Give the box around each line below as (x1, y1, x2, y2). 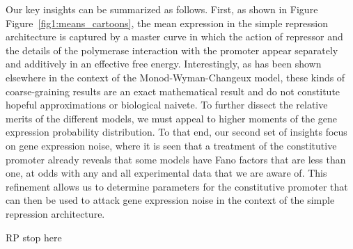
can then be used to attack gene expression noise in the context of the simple (6, 193, 335, 207)
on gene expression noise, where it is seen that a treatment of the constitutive (6, 138, 337, 152)
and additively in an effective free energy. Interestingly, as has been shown (6, 56, 322, 71)
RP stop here (6, 230, 62, 244)
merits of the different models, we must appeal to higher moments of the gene (6, 111, 337, 125)
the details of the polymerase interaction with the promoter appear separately (6, 42, 338, 57)
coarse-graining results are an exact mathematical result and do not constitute (6, 83, 340, 98)
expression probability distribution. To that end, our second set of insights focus (6, 124, 347, 139)
